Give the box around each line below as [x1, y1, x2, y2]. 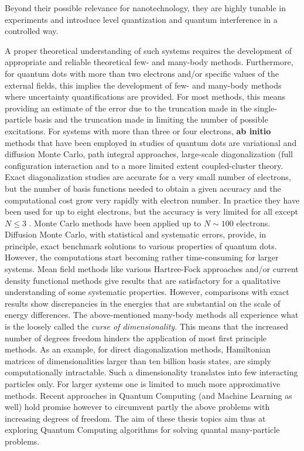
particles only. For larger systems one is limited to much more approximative [5, 378, 281, 389]
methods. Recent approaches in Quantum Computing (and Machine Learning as [5, 389, 292, 401]
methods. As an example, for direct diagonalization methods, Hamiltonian [5, 343, 271, 355]
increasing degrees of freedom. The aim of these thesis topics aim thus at [5, 412, 266, 424]
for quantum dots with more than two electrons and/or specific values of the [5, 67, 279, 79]
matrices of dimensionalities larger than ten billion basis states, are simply [5, 354, 271, 367]
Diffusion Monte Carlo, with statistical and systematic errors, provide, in [5, 228, 267, 240]
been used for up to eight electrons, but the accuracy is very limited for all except [5, 205, 298, 218]
